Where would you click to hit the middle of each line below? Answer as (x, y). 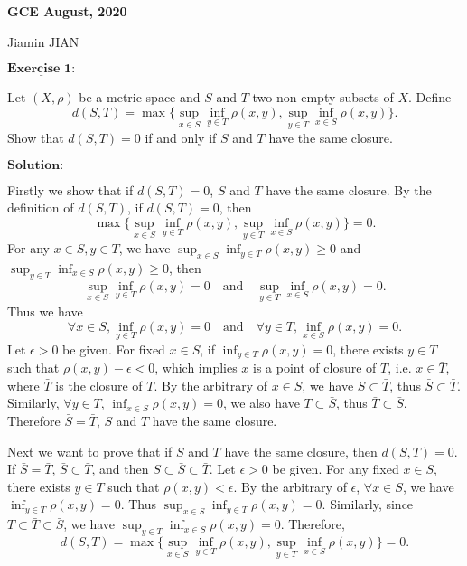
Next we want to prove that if (90, 451)
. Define (430, 97)
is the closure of (99, 385)
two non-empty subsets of (323, 97)
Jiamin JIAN (43, 41)
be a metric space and (140, 97)
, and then (120, 469)
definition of (41, 208)
